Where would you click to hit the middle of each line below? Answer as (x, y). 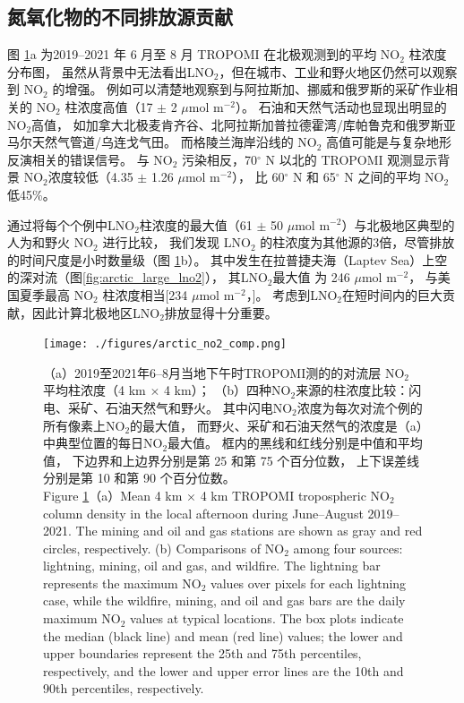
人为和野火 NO (51, 242)
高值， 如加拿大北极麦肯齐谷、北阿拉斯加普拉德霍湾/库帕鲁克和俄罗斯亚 (244, 124)
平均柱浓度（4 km (95, 390)
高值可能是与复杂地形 (389, 142)
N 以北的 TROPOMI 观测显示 (352, 159)
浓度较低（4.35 (90, 177)
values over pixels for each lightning (309, 583)
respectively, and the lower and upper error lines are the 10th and (223, 670)
